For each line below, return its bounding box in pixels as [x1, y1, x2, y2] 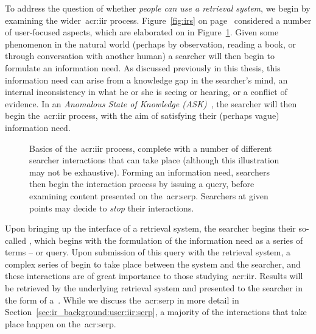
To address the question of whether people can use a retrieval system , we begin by [5, 2, 311, 14]
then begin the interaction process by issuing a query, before [29, 177, 255, 190]
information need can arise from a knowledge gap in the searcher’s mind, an [5, 73, 288, 86]
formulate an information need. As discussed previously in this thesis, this [5, 61, 281, 74]
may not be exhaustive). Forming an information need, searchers [29, 165, 270, 178]
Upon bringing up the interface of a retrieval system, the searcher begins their [5, 222, 296, 235]
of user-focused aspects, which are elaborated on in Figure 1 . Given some [5, 26, 279, 38]
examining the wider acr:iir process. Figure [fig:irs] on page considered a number [5, 13, 312, 26]
